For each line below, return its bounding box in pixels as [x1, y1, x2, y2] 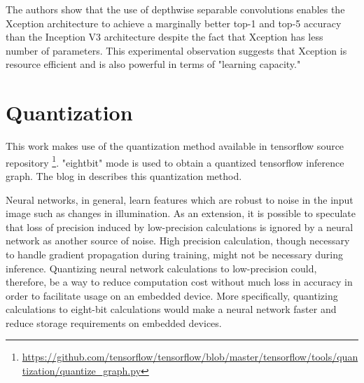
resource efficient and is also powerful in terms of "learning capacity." [6, 57, 301, 71]
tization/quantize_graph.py [22, 363, 141, 378]
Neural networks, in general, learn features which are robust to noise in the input [6, 192, 353, 207]
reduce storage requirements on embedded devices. [6, 315, 222, 330]
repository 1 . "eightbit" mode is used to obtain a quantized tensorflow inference [6, 153, 344, 169]
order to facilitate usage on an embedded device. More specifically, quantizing [6, 288, 338, 302]
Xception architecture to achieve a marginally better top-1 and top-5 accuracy [6, 15, 342, 30]
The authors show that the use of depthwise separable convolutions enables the [6, 2, 345, 16]
